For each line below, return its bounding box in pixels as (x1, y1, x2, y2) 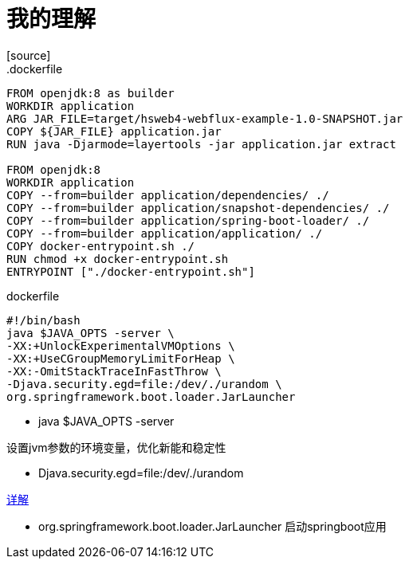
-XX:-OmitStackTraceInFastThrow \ (6, 364, 222, 378)
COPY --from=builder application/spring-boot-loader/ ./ (6, 214, 370, 227)
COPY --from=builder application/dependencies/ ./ (6, 188, 329, 202)
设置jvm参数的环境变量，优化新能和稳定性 (6, 440, 226, 454)
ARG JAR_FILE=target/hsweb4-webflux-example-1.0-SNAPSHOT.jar (6, 112, 403, 125)
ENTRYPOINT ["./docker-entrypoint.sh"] (6, 265, 255, 278)
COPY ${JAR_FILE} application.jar (6, 124, 222, 138)
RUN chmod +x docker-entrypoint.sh (6, 252, 229, 265)
